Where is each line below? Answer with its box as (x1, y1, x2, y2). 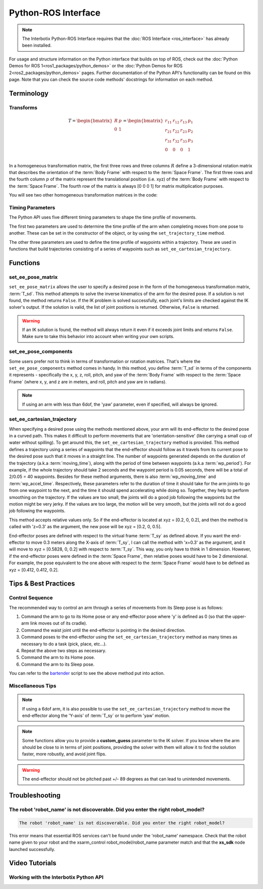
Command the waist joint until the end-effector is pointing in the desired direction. (21, 627, 186, 633)
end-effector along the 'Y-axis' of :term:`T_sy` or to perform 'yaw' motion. (22, 712, 170, 718)
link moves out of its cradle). (30, 620, 87, 626)
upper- (232, 613, 246, 619)
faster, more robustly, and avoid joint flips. (22, 751, 107, 757)
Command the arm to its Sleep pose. (21, 661, 94, 667)
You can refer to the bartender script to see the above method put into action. (9, 671, 165, 676)
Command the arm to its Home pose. (21, 654, 95, 660)
